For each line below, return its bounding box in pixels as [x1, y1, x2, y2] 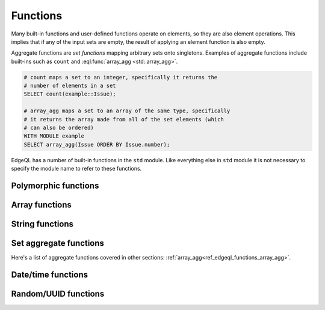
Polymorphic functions [11, 181, 99, 191]
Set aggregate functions [11, 238, 105, 249]
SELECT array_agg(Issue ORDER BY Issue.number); [23, 141, 170, 148]
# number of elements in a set [23, 82, 117, 90]
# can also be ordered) [23, 124, 94, 132]
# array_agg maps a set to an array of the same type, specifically [23, 108, 231, 114]
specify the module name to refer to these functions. [11, 165, 142, 172]
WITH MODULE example [23, 133, 84, 139]
